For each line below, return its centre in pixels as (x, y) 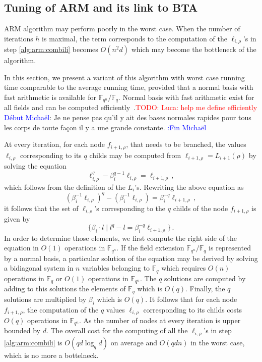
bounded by (22, 330)
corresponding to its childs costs (193, 309)
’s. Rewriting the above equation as (189, 187)
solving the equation (35, 166)
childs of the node (201, 208)
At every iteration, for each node (55, 144)
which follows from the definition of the (65, 187)
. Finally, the (205, 289)
